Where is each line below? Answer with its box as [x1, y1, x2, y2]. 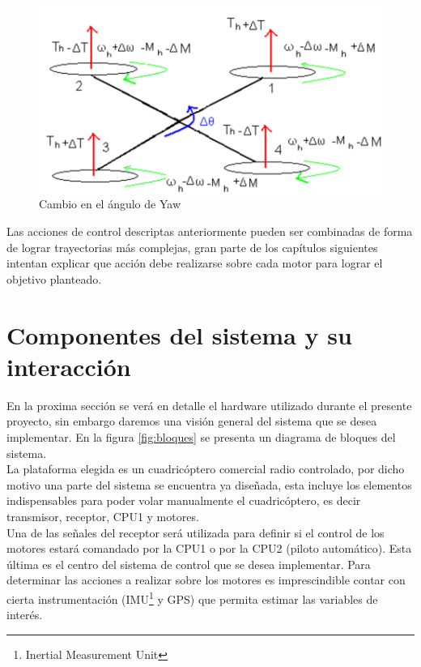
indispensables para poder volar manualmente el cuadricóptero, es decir [6, 492, 361, 509]
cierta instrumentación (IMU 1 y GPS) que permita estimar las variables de [6, 588, 378, 607]
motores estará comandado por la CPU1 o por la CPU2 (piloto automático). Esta [6, 540, 412, 557]
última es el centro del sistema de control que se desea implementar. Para [6, 555, 371, 572]
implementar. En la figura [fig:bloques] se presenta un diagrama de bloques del [6, 428, 396, 445]
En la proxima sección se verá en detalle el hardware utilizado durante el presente [6, 396, 412, 413]
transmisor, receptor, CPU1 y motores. [6, 507, 199, 524]
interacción [6, 349, 131, 383]
